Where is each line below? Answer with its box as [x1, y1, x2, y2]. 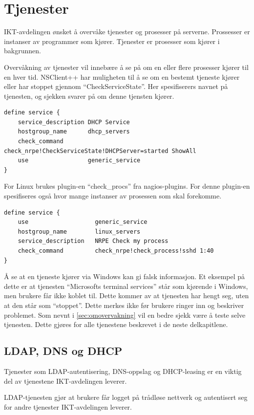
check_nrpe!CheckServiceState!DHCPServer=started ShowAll [4, 147, 196, 154]
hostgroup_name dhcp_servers [18, 128, 130, 135]
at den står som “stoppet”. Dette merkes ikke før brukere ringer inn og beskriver [4, 300, 244, 310]
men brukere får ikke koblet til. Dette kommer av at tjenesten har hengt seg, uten [4, 290, 249, 301]
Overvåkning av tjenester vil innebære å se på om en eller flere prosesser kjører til [4, 62, 249, 72]
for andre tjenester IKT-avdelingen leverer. [4, 401, 132, 412]
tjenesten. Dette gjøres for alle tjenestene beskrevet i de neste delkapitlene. [4, 319, 228, 329]
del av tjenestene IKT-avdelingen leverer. [4, 375, 127, 386]
